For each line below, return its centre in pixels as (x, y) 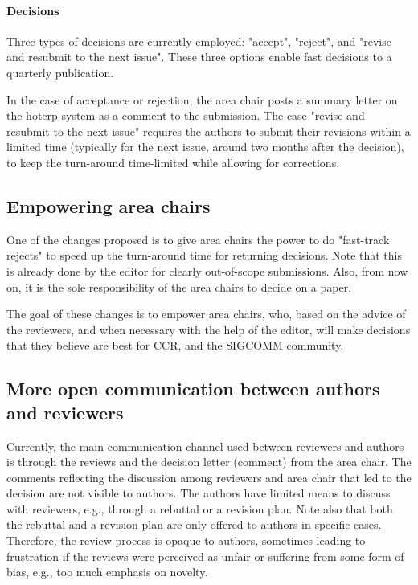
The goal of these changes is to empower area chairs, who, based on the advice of (206, 314)
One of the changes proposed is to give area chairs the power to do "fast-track (198, 239)
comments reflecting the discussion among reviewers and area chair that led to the (209, 477)
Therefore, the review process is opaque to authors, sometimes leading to (186, 540)
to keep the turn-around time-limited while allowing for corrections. (173, 162)
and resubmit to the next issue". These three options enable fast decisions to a (199, 57)
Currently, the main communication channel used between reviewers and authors (205, 446)
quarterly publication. (60, 72)
